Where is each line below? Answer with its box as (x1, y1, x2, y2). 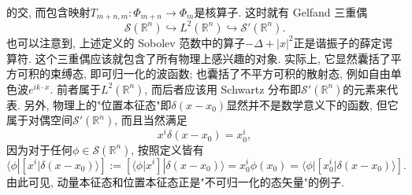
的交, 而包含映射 (6, 4, 91, 20)
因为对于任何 (6, 141, 72, 157)
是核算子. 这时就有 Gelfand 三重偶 (194, 4, 368, 20)
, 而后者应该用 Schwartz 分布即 (144, 80, 302, 97)
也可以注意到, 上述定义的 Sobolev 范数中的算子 (6, 34, 246, 50)
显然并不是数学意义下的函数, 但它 (226, 96, 399, 112)
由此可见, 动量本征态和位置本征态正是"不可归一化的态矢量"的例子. (6, 173, 344, 189)
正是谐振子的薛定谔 (293, 34, 393, 50)
